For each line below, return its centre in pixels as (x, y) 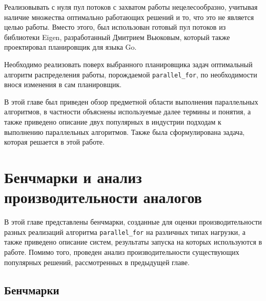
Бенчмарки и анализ (73, 177)
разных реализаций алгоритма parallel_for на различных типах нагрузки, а (125, 232)
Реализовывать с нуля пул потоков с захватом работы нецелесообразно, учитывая (131, 7)
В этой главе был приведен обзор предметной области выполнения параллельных (131, 101)
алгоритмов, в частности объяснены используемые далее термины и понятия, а (128, 112)
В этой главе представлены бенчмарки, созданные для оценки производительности (133, 222)
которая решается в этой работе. (54, 142)
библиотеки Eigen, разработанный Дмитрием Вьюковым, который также (117, 37)
